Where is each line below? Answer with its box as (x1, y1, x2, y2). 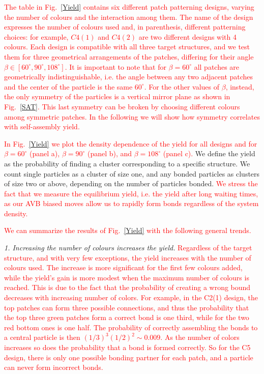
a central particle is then (4, 332, 80, 342)
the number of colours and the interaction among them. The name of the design (4, 11, 253, 22)
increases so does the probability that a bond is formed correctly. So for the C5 (4, 342, 251, 352)
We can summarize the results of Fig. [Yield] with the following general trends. (4, 225, 251, 236)
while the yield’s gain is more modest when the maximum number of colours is (4, 272, 249, 282)
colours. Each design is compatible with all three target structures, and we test (4, 41, 250, 52)
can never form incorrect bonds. (4, 362, 103, 372)
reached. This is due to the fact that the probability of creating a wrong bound (4, 282, 251, 293)
